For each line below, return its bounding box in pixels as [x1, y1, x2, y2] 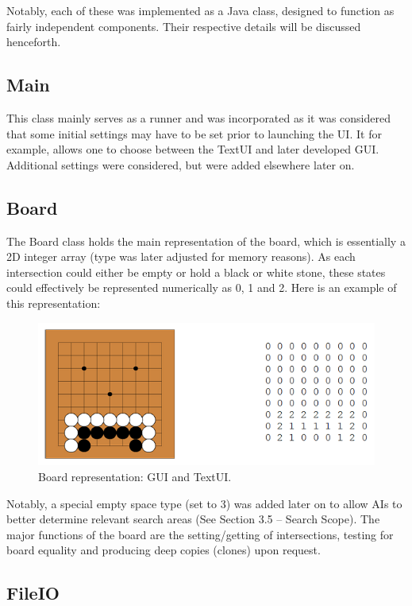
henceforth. [6, 33, 61, 50]
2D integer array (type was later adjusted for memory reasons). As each [6, 248, 356, 265]
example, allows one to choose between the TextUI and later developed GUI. [6, 141, 379, 157]
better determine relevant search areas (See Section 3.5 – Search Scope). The [6, 511, 380, 527]
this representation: [6, 294, 101, 311]
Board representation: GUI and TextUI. [38, 468, 232, 484]
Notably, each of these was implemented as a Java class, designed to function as [6, 2, 395, 18]
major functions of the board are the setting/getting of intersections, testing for [6, 526, 394, 542]
